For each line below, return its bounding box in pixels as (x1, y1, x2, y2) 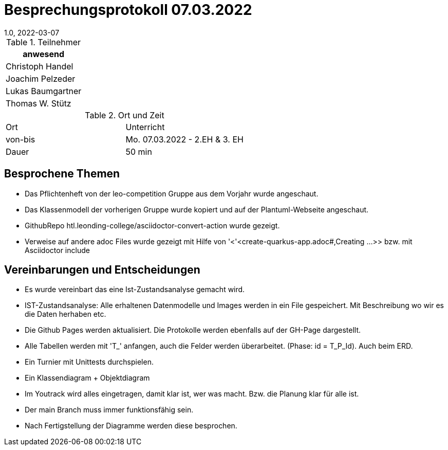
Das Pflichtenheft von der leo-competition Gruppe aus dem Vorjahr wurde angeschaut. (25, 189, 319, 198)
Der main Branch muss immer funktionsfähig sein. (25, 405, 194, 415)
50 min (125, 146, 152, 157)
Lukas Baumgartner (6, 85, 82, 96)
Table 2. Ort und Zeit (85, 110, 164, 120)
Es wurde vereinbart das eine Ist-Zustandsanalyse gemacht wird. (25, 285, 245, 294)
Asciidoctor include (25, 245, 90, 255)
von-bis (6, 134, 35, 145)
